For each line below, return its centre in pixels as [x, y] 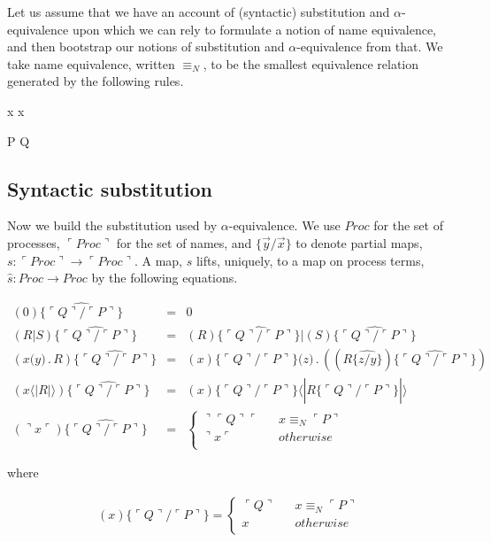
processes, [34, 242]
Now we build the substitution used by [112, 225]
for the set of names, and [184, 242]
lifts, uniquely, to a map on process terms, [310, 260]
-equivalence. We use [284, 225]
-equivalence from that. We [370, 46]
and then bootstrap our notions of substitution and [146, 46]
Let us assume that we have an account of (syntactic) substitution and [199, 12]
